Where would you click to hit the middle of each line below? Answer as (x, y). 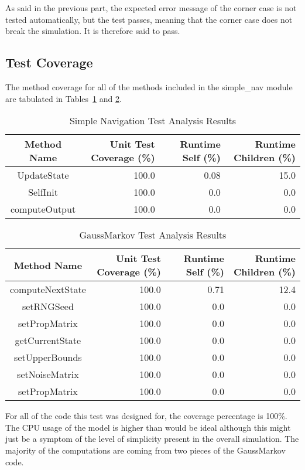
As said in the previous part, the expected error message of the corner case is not (151, 8)
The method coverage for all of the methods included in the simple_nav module (149, 86)
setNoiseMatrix (48, 374)
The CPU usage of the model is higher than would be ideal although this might (148, 427)
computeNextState (48, 290)
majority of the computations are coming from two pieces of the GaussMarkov (145, 450)
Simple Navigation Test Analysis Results (153, 121)
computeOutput (43, 209)
